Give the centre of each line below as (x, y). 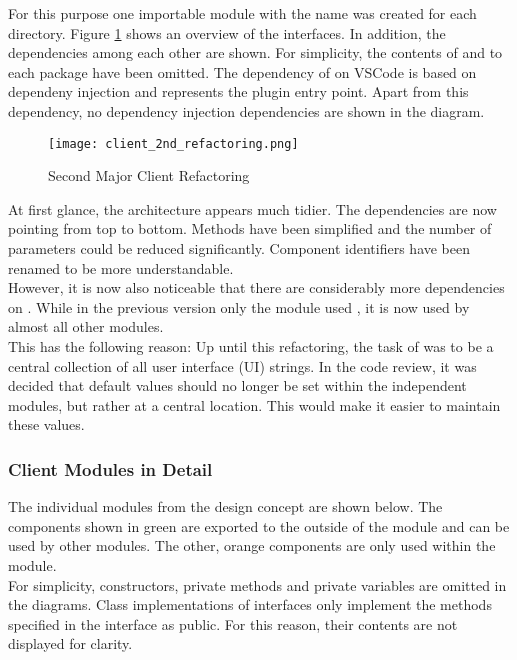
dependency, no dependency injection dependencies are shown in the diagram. (246, 110)
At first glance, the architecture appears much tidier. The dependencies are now (252, 208)
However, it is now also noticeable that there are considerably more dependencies (256, 287)
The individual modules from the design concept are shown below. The (225, 506)
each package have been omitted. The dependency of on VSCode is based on (242, 71)
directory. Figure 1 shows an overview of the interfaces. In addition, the (227, 32)
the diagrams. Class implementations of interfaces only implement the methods (250, 604)
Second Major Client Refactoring (149, 175)
